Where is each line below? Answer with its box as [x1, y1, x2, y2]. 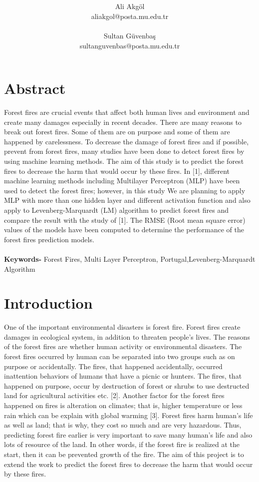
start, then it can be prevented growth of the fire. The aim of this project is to [4, 449, 244, 459]
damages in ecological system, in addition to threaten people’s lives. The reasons [4, 331, 250, 342]
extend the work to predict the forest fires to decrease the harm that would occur [4, 459, 253, 469]
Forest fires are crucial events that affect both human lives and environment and [4, 107, 250, 117]
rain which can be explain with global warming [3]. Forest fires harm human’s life [4, 410, 253, 420]
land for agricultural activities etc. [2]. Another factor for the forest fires [4, 390, 225, 401]
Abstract [4, 78, 66, 98]
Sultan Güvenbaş [103, 30, 156, 40]
